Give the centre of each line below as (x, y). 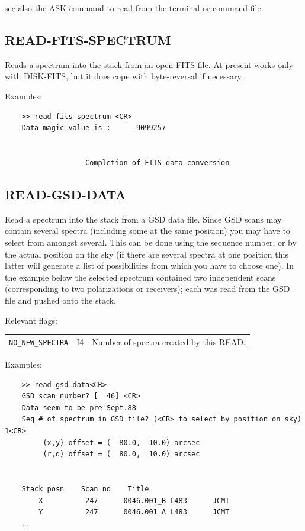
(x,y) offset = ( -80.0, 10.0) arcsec (121, 443)
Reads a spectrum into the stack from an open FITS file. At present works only (149, 64)
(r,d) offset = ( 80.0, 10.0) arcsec (121, 454)
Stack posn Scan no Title (85, 489)
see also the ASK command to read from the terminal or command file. (134, 8)
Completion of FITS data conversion (158, 162)
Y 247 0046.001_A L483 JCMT (134, 512)
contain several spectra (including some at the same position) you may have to (147, 231)
